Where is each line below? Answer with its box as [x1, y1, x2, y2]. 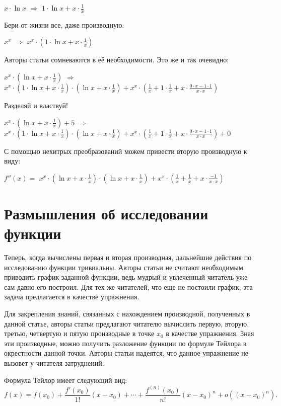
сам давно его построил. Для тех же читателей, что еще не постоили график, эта [4, 281, 253, 292]
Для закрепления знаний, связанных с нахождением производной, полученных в [4, 308, 250, 319]
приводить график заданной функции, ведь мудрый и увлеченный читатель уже [4, 272, 248, 282]
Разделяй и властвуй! [4, 100, 68, 111]
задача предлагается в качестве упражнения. [4, 291, 139, 302]
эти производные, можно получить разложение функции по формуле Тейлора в [4, 338, 247, 348]
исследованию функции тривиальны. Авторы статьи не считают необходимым [4, 262, 243, 272]
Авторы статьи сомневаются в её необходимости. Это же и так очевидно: [4, 54, 229, 65]
